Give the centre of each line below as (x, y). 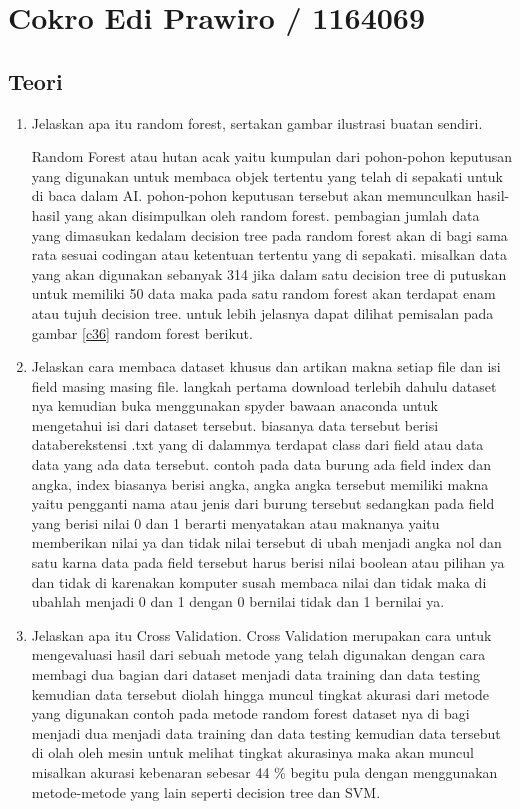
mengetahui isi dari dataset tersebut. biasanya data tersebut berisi (235, 424)
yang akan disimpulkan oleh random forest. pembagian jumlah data (272, 214)
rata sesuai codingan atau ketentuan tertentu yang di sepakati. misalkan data (269, 254)
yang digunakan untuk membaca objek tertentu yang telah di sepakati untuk (267, 175)
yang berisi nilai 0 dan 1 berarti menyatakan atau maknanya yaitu (235, 522)
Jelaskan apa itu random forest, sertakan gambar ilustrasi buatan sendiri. (257, 122)
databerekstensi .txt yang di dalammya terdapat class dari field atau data (257, 444)
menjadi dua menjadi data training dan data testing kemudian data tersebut (266, 732)
